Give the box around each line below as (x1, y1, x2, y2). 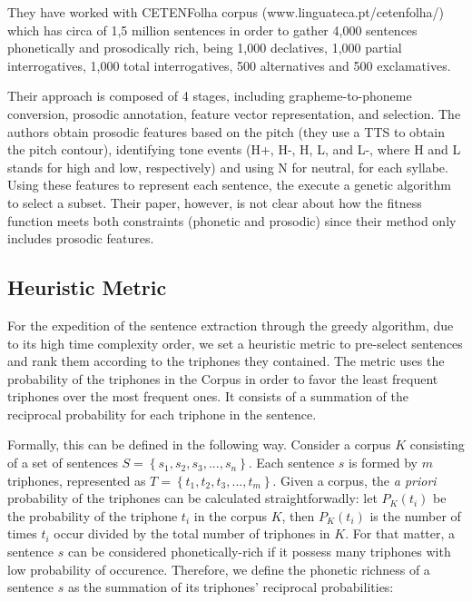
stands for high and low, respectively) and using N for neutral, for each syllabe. (7, 157, 448, 176)
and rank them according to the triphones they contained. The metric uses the (7, 351, 445, 370)
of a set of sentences (7, 453, 118, 472)
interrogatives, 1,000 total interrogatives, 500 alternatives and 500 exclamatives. (7, 55, 451, 74)
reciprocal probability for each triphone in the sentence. (7, 404, 317, 423)
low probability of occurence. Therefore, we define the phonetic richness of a (7, 559, 430, 578)
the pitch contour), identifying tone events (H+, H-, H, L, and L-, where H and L (7, 140, 461, 159)
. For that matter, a (345, 524, 456, 543)
